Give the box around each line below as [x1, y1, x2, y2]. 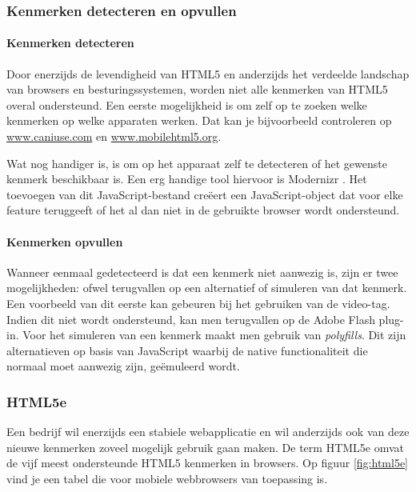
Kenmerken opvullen [6, 233, 123, 250]
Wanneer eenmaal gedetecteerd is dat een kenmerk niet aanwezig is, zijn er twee [6, 263, 398, 280]
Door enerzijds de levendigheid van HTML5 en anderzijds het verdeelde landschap [6, 65, 410, 82]
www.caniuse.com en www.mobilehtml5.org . [6, 128, 222, 145]
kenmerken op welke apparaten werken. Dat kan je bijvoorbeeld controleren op [6, 112, 392, 129]
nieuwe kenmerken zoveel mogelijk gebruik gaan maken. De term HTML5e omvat [6, 438, 405, 455]
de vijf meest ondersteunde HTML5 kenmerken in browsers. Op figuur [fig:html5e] [6, 454, 408, 471]
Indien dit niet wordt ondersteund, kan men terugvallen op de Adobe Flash [6, 310, 375, 327]
